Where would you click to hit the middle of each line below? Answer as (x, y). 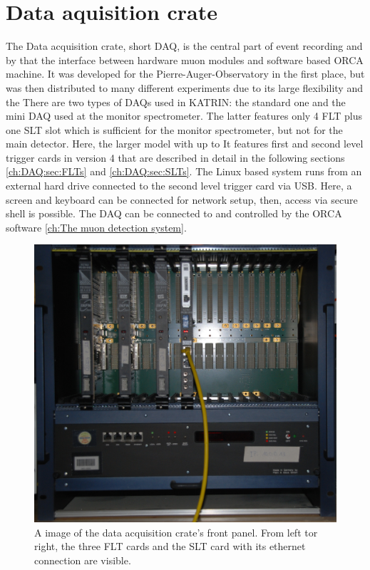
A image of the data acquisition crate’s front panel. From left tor (176, 532)
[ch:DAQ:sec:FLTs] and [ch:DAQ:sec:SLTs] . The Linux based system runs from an (184, 171)
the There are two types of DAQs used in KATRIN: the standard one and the (176, 102)
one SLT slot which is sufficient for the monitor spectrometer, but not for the (174, 129)
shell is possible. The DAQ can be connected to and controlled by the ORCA (174, 213)
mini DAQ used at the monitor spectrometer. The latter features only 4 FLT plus (184, 116)
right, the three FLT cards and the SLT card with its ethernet (170, 546)
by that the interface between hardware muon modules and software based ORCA (185, 59)
